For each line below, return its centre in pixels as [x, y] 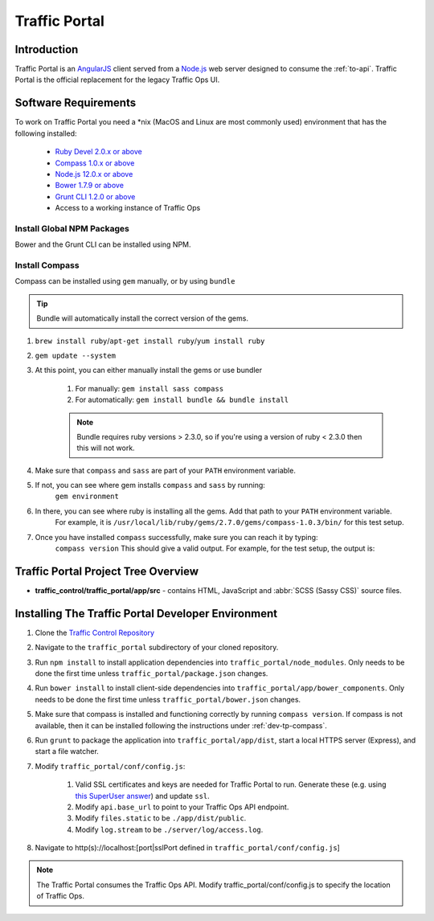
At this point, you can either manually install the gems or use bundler [149, 370]
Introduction [47, 49]
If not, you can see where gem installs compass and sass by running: [150, 485]
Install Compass [47, 265]
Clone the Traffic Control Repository [95, 632]
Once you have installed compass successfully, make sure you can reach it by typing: [176, 537]
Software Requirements [76, 103]
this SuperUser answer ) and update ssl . [143, 796]
